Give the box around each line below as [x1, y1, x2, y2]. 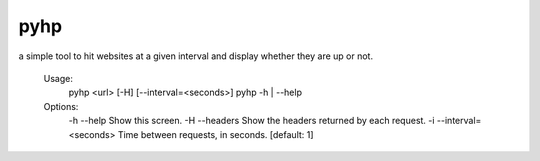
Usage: [43, 72, 74, 84]
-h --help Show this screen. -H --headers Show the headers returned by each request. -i [68, 115, 435, 127]
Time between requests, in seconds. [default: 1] [117, 128, 314, 140]
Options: [43, 100, 79, 112]
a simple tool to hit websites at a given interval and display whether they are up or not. [18, 50, 374, 62]
